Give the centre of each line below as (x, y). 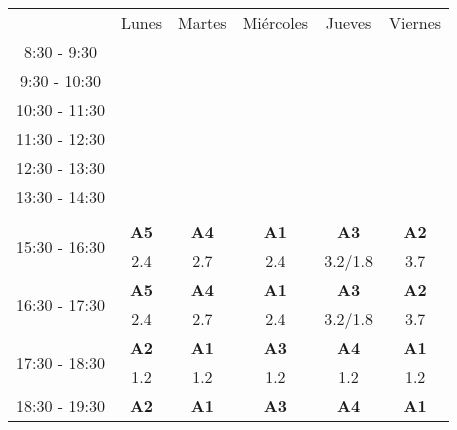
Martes (202, 22)
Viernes (415, 22)
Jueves (348, 22)
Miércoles (275, 22)
